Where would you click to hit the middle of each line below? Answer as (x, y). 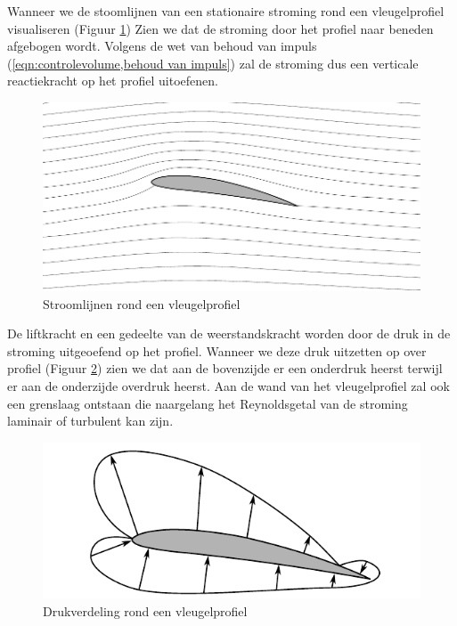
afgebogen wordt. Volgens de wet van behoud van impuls (162, 46)
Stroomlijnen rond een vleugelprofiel (142, 303)
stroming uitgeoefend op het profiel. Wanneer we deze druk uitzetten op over (217, 350)
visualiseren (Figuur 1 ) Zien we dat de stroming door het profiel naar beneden (220, 28)
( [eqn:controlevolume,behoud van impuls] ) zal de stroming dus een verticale (213, 63)
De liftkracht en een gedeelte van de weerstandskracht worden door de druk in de (229, 333)
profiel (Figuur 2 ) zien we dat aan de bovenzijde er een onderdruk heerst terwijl (225, 368)
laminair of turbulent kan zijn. (90, 421)
